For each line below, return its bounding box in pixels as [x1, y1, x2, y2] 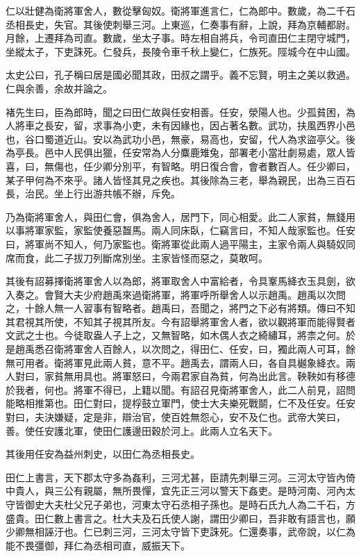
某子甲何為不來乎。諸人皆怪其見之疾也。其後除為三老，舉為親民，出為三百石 [6, 172, 355, 187]
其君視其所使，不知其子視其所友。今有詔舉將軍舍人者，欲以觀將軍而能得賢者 [6, 314, 355, 329]
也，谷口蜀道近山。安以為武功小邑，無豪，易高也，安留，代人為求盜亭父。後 [6, 131, 355, 146]
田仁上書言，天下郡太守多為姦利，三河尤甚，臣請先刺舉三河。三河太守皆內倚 [6, 469, 355, 484]
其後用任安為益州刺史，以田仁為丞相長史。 [6, 447, 200, 461]
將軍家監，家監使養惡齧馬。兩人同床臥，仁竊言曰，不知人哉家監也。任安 [24, 223, 355, 238]
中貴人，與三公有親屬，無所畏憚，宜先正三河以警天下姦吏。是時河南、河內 [6, 483, 346, 498]
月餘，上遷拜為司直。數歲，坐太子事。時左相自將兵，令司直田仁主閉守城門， [6, 31, 355, 45]
